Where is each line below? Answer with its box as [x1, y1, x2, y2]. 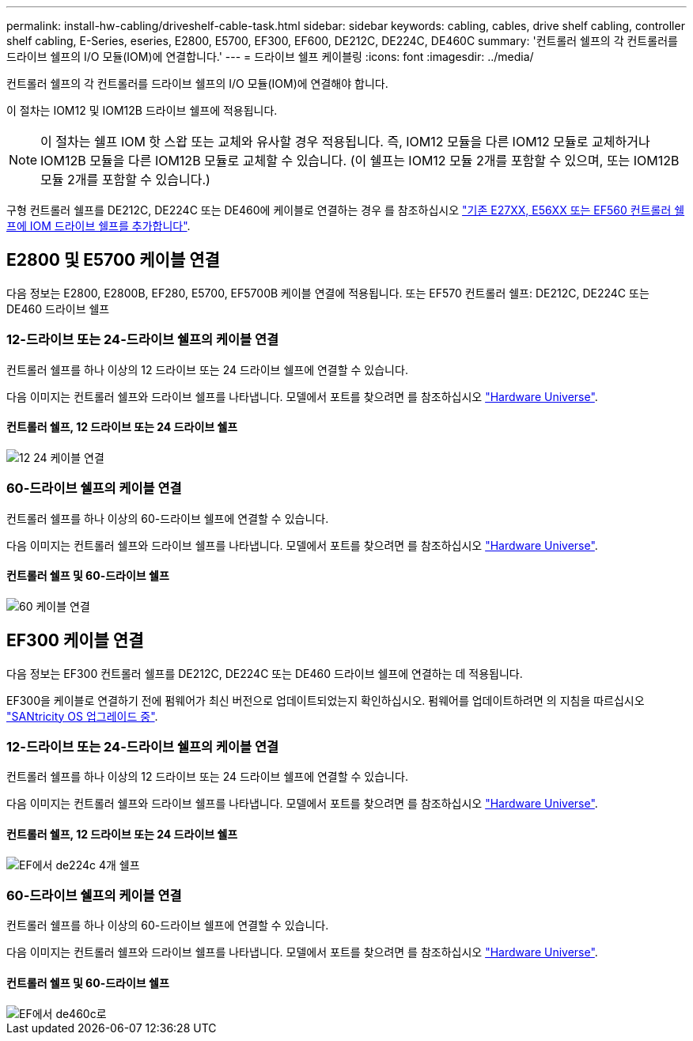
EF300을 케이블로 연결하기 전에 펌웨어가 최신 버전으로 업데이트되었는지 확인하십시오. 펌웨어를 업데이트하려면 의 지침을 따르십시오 [6, 693, 645, 707]
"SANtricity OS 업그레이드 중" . [6, 709, 158, 723]
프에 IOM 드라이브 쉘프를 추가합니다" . [6, 219, 191, 233]
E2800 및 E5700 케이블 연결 [6, 250, 220, 271]
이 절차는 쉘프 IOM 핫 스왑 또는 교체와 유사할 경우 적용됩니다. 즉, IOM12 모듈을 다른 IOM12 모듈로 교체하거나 [40, 134, 650, 150]
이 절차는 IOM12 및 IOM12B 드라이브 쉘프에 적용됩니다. [6, 104, 278, 117]
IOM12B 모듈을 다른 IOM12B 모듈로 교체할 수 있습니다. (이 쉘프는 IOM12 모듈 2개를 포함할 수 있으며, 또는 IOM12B [40, 153, 680, 168]
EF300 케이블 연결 [6, 630, 144, 651]
